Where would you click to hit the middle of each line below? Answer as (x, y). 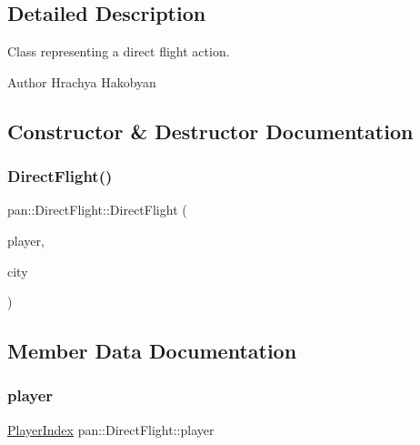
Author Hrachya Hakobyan (82, 81)
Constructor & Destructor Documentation (210, 131)
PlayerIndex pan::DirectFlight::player (111, 429)
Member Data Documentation (152, 351)
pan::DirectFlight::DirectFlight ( (97, 210)
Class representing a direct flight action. (119, 51)
